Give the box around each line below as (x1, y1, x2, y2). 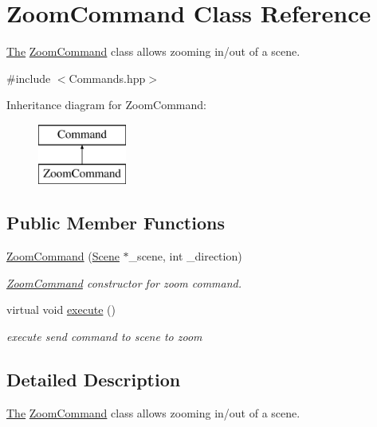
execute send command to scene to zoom (6, 328, 202, 345)
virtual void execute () (6, 301, 116, 318)
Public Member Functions (6, 210, 225, 235)
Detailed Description (6, 367, 181, 392)
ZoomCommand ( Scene (6, 248, 120, 264)
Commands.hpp (69, 69, 146, 86)
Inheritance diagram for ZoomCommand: (6, 96, 206, 113)
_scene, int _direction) (128, 248, 242, 264)
